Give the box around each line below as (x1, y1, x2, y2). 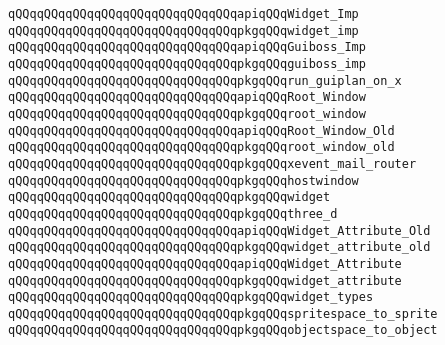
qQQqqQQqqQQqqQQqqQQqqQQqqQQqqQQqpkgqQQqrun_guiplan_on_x (8, 73, 402, 88)
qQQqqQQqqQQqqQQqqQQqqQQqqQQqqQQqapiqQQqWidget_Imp (8, 7, 359, 21)
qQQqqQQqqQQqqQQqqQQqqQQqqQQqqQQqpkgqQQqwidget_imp (8, 23, 359, 38)
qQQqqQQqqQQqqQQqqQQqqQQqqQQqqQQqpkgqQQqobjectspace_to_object (8, 323, 438, 338)
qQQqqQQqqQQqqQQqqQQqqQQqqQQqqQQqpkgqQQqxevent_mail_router (8, 156, 417, 171)
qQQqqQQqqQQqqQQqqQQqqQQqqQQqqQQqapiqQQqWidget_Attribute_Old (8, 223, 431, 238)
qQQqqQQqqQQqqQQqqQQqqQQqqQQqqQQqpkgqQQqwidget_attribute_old (8, 240, 431, 255)
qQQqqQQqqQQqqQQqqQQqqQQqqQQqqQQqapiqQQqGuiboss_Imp (8, 40, 366, 55)
